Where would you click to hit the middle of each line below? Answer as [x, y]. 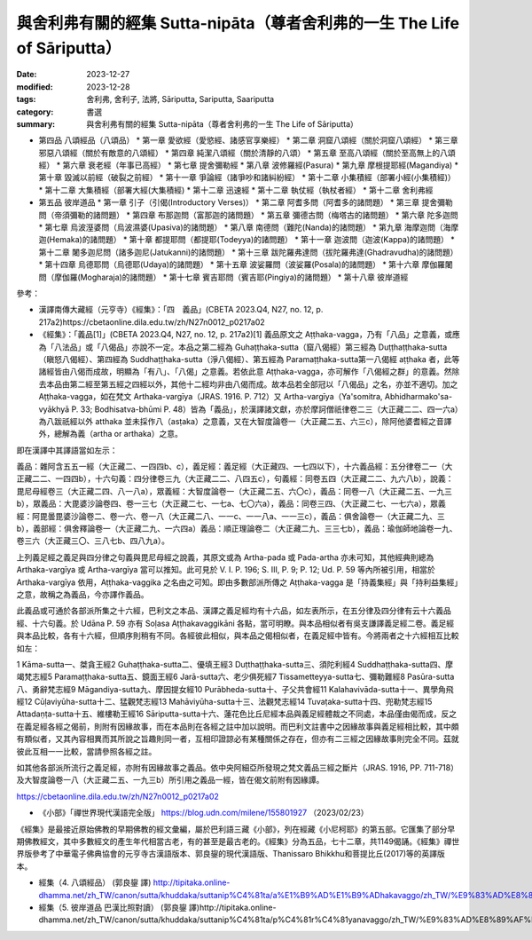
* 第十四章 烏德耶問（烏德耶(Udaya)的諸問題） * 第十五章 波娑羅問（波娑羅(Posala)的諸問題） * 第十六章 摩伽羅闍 [246, 265]
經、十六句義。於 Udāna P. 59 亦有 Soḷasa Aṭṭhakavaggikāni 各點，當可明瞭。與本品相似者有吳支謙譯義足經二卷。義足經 [235, 623]
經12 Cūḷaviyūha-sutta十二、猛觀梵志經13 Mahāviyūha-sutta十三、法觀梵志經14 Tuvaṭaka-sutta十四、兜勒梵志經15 [224, 702]
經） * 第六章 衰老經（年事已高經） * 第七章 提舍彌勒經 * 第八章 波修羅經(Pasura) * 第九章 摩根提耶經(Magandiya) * [249, 165]
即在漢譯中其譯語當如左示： [67, 450]
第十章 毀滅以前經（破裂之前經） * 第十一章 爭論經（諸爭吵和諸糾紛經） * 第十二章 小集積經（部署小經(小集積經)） [247, 178]
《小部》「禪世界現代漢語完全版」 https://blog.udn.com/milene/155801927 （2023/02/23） [203, 813]
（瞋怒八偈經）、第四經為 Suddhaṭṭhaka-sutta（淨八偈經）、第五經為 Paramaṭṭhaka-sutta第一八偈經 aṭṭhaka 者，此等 [249, 359]
